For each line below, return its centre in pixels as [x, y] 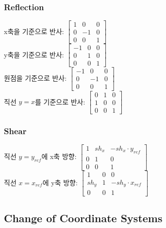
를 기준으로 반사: [60, 101]
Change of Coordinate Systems [83, 218]
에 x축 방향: [59, 156]
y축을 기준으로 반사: [34, 54]
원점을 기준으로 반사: [35, 78]
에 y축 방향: [60, 182]
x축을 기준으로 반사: [34, 31]
